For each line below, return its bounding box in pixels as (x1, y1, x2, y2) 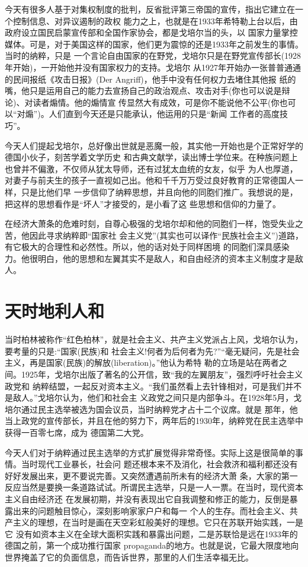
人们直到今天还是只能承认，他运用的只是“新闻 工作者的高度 (49, 107, 280, 120)
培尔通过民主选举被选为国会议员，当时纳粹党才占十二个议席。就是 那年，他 (5, 403, 298, 415)
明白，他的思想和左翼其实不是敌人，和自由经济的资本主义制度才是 (37, 252, 295, 264)
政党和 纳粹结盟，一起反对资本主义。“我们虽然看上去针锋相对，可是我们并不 (5, 379, 302, 392)
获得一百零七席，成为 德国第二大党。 (5, 426, 149, 438)
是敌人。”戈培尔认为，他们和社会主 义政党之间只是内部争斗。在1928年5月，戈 (5, 391, 302, 404)
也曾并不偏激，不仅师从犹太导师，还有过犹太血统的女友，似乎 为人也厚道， (5, 162, 298, 175)
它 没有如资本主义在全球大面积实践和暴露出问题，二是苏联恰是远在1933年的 (5, 527, 298, 540)
